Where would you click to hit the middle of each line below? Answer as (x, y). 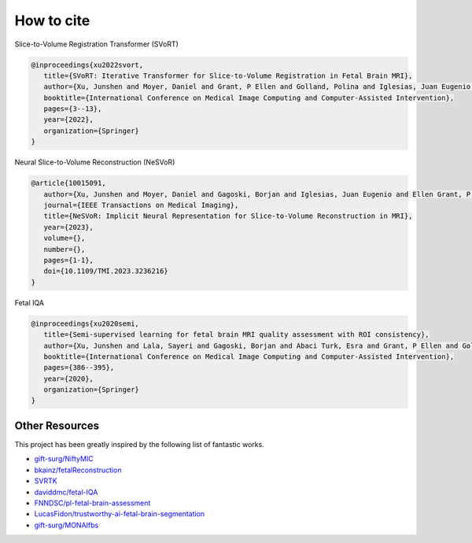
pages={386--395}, (79, 368)
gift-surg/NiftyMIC (64, 459)
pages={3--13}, (73, 109)
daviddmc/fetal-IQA (66, 492)
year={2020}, (69, 379)
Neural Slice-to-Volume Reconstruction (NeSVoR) (95, 162)
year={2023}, (69, 227)
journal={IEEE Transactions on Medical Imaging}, (141, 205)
